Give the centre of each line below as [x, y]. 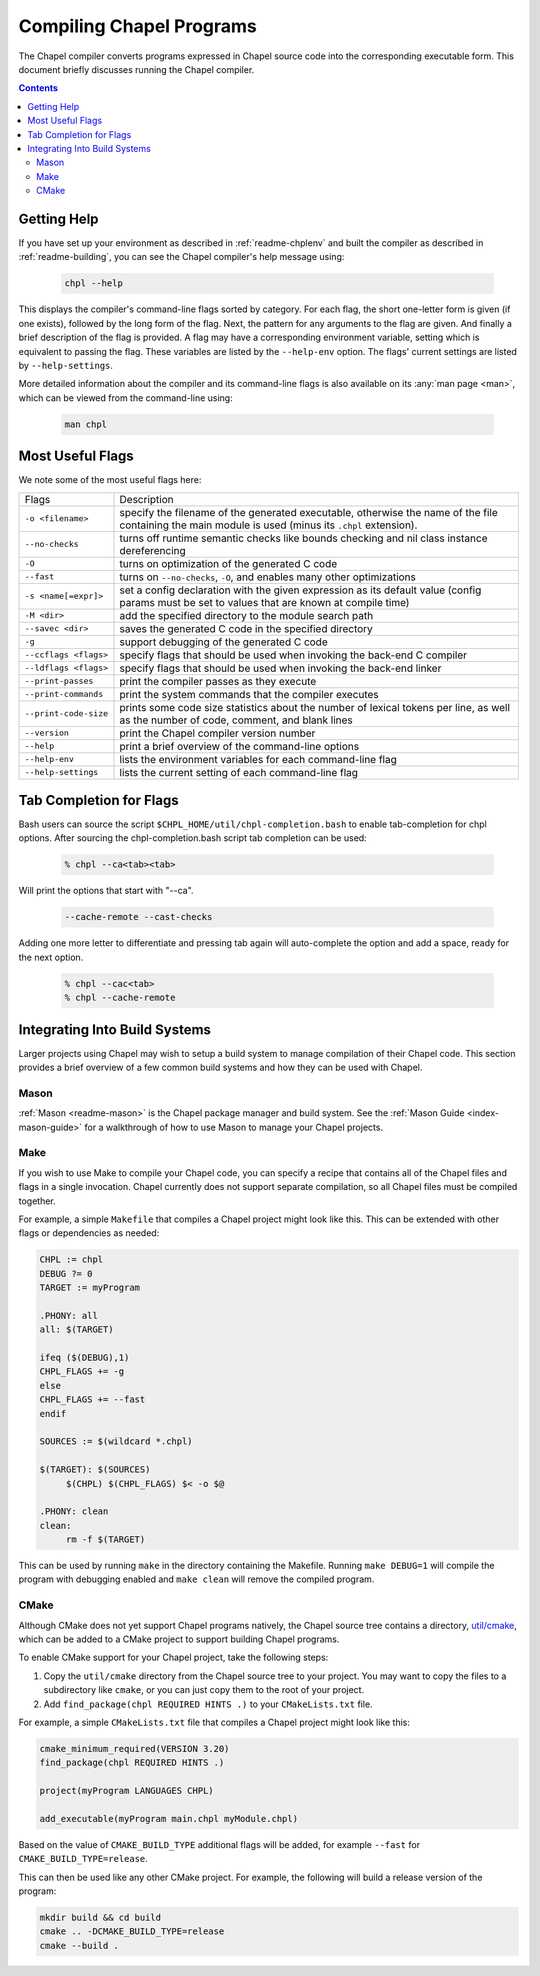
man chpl [86, 424]
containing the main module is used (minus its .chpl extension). [268, 525]
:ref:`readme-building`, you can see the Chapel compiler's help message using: [181, 257]
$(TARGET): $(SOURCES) [95, 1469]
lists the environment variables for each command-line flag [258, 759]
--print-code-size [66, 713]
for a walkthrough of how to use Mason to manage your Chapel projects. [234, 1127]
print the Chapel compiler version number [217, 733]
